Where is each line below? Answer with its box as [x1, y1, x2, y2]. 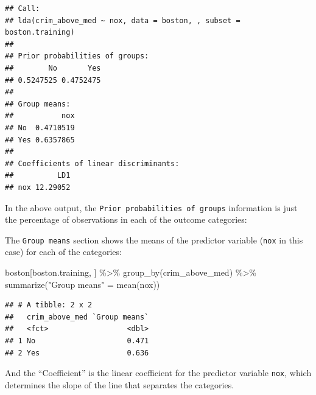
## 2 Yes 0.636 [5, 348, 149, 357]
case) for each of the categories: [5, 245, 122, 258]
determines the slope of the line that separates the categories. [5, 378, 234, 391]
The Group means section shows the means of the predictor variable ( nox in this [5, 233, 303, 246]
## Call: [5, 4, 40, 13]
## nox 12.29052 [5, 183, 71, 192]
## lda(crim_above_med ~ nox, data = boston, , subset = [5, 16, 241, 25]
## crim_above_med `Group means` [5, 312, 149, 321]
